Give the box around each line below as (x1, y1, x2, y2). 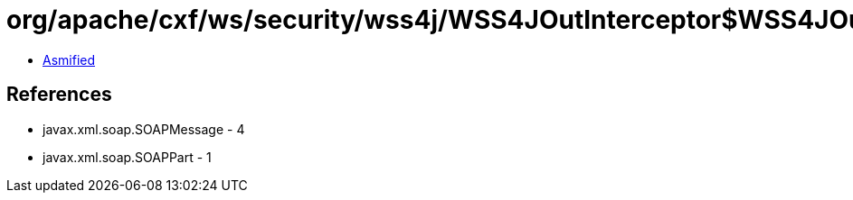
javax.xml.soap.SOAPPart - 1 (43, 149, 212, 165)
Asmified (43, 51, 96, 68)
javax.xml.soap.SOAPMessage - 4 (43, 121, 245, 137)
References (6, 83, 112, 106)
